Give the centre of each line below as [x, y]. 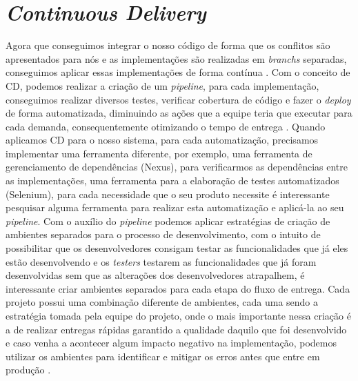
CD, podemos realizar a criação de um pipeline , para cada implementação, [162, 85]
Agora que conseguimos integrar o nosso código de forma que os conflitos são [168, 45]
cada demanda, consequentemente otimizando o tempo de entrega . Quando [166, 126]
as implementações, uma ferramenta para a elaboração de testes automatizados [172, 180]
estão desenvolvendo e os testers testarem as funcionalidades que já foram [161, 261]
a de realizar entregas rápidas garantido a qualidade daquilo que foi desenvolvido [176, 329]
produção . [28, 370]
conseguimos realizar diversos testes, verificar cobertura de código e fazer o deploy [178, 99]
